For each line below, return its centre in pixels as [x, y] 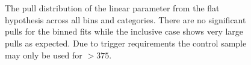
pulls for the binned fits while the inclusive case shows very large [124, 31]
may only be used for [44, 55]
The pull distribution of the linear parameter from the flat [112, 8]
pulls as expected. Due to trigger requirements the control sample [126, 43]
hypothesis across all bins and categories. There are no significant [125, 19]
